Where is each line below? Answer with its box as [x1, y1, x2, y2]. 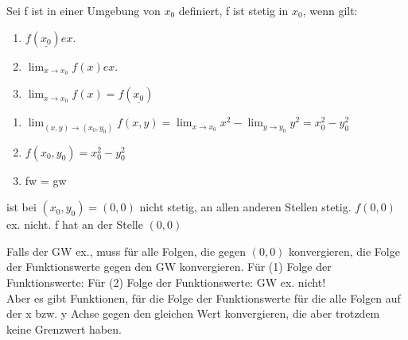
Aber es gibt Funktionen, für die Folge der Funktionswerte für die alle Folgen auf [6, 289, 401, 306]
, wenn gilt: [302, 2, 358, 18]
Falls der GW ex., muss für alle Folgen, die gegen [6, 242, 247, 259]
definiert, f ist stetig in [178, 2, 289, 18]
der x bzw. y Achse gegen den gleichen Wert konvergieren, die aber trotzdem [6, 305, 380, 322]
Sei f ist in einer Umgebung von [6, 2, 161, 18]
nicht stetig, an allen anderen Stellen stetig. [139, 199, 352, 215]
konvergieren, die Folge [289, 242, 400, 259]
